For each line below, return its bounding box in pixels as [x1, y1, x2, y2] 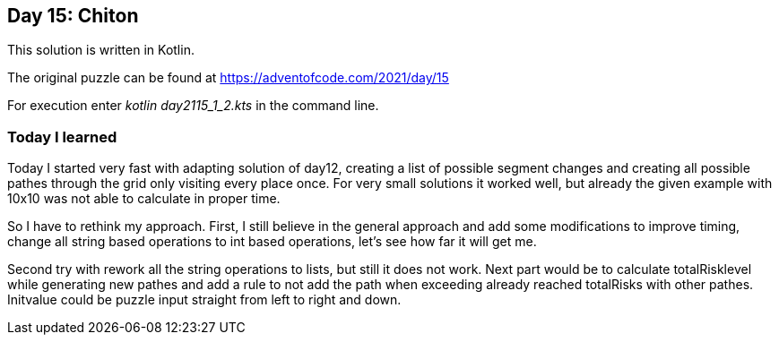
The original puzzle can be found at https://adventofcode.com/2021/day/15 [7, 70, 449, 86]
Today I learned [7, 127, 117, 146]
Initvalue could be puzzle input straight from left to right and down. [7, 292, 402, 308]
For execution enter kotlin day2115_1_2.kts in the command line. [7, 98, 379, 114]
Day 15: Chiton [7, 4, 139, 27]
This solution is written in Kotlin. [7, 42, 195, 58]
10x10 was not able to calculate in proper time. [7, 191, 281, 207]
